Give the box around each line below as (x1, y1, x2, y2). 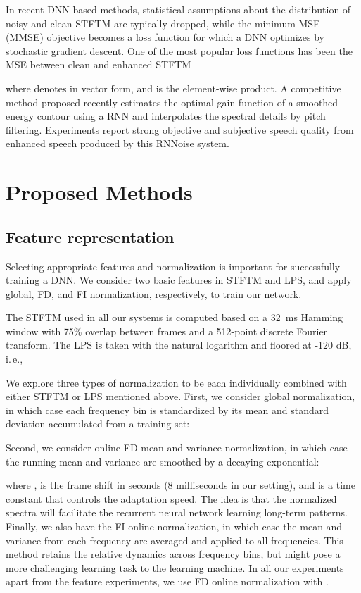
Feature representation (6, 225, 175, 247)
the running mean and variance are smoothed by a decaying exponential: (6, 454, 319, 468)
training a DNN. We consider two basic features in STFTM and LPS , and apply (6, 273, 352, 287)
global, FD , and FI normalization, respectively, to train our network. (6, 286, 302, 301)
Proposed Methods (6, 177, 193, 206)
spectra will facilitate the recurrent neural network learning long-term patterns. (6, 505, 348, 520)
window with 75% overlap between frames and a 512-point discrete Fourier (6, 323, 328, 338)
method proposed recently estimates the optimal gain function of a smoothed (6, 94, 338, 109)
